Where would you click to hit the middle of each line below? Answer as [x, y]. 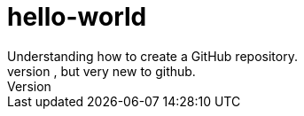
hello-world [77, 17]
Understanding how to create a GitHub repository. [152, 56]
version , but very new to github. [101, 71]
